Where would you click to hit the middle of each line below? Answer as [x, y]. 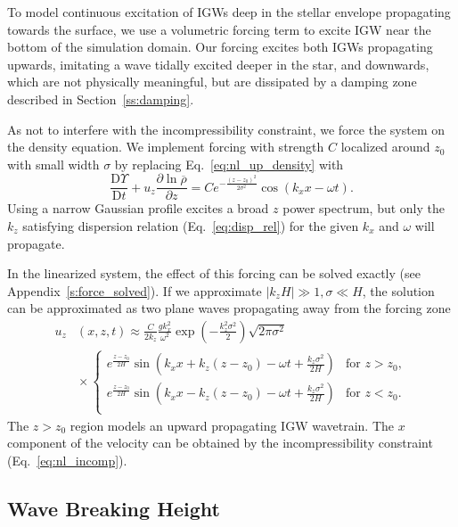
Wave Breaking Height [114, 508]
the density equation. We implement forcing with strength [166, 147]
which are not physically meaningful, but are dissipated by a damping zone [212, 82]
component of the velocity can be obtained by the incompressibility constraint [220, 443]
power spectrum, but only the [364, 208]
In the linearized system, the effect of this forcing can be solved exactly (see [214, 273]
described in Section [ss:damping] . [101, 99]
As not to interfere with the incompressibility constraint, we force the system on [226, 129]
